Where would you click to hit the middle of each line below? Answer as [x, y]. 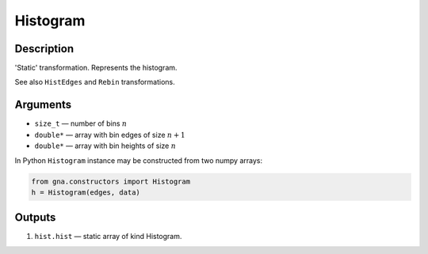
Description [44, 49]
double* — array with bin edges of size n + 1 [110, 135]
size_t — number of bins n [81, 123]
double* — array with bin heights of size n [105, 146]
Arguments [43, 105]
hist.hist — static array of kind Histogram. [108, 237]
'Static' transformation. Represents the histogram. [96, 68]
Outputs [35, 218]
